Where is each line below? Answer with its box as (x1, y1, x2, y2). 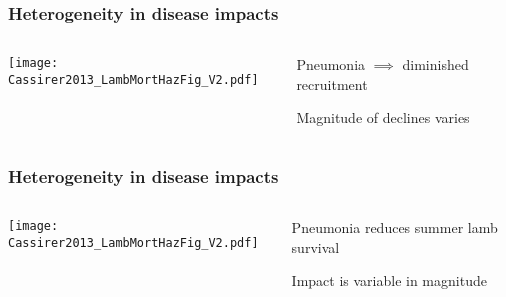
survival (291, 236, 340, 257)
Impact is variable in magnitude (291, 270, 487, 291)
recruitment (296, 73, 368, 94)
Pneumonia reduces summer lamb (291, 217, 498, 238)
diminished (402, 54, 469, 75)
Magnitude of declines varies (296, 107, 470, 128)
